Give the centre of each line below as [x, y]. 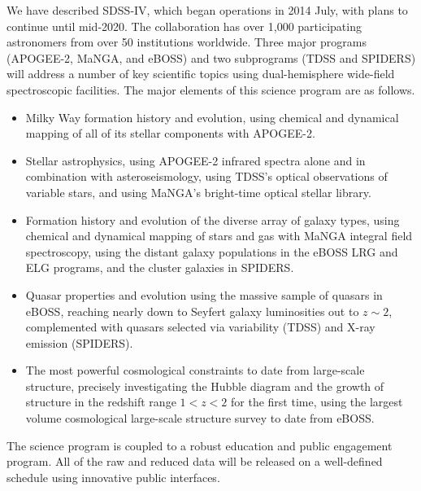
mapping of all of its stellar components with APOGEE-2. [170, 133]
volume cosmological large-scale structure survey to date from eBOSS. [200, 418]
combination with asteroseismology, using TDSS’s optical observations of [206, 176]
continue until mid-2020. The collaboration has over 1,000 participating [184, 26]
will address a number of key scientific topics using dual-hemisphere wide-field [201, 74]
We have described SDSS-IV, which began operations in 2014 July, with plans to [207, 10]
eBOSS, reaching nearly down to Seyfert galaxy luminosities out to [192, 311]
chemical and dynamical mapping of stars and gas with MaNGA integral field [219, 236]
